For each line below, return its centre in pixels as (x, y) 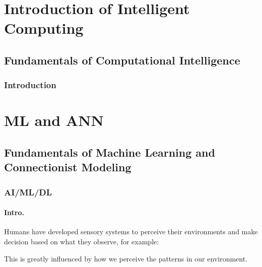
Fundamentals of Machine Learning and (110, 152)
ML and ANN (54, 120)
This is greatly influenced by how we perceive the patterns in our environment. (126, 258)
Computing (44, 28)
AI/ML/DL (28, 192)
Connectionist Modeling (68, 167)
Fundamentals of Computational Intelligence (122, 60)
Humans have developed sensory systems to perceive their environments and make (131, 231)
